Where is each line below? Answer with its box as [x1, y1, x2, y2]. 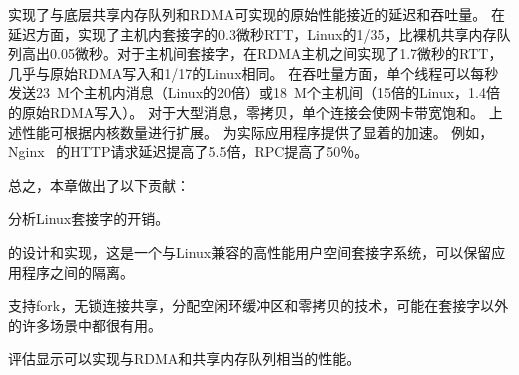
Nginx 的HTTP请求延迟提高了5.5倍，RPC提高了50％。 [8, 141, 369, 162]
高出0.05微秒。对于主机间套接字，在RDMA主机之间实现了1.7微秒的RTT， [21, 43, 503, 64]
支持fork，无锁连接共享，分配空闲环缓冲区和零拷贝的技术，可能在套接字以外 [8, 295, 509, 316]
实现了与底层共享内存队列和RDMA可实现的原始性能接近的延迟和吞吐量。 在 [8, 4, 505, 24]
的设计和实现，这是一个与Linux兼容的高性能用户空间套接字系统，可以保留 [8, 241, 492, 262]
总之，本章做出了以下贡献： [8, 174, 190, 195]
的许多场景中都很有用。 [8, 314, 162, 335]
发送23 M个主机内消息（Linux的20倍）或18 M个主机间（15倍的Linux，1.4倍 [8, 82, 500, 103]
